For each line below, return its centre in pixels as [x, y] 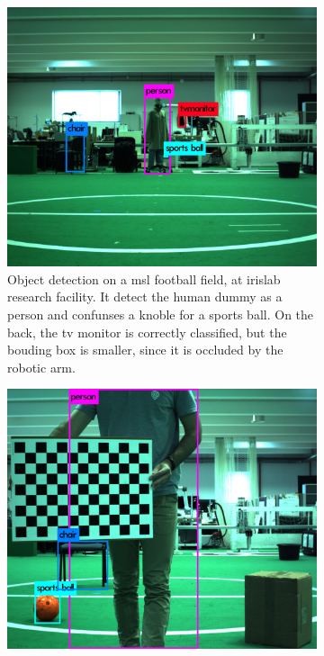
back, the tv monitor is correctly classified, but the [147, 332]
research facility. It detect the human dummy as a [145, 297]
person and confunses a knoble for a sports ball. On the [161, 315]
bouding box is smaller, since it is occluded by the [145, 350]
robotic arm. [41, 367]
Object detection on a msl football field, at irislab [144, 279]
